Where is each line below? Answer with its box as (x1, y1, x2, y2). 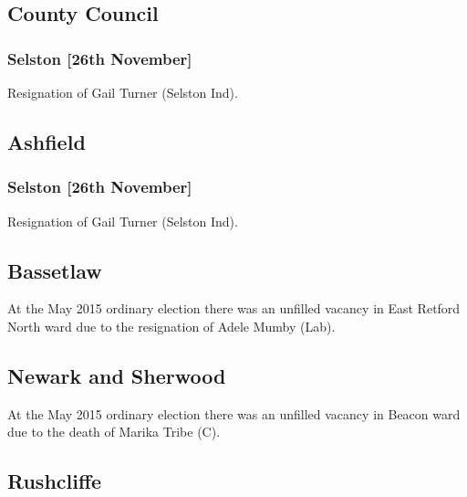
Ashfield (7, 127, 86, 155)
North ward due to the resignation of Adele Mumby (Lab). (7, 316, 336, 335)
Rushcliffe (7, 467, 102, 495)
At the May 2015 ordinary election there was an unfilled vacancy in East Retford (7, 299, 461, 318)
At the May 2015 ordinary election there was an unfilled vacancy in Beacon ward (7, 404, 461, 423)
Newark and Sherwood (7, 361, 226, 389)
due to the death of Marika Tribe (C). (7, 422, 221, 441)
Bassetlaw (7, 256, 102, 284)
